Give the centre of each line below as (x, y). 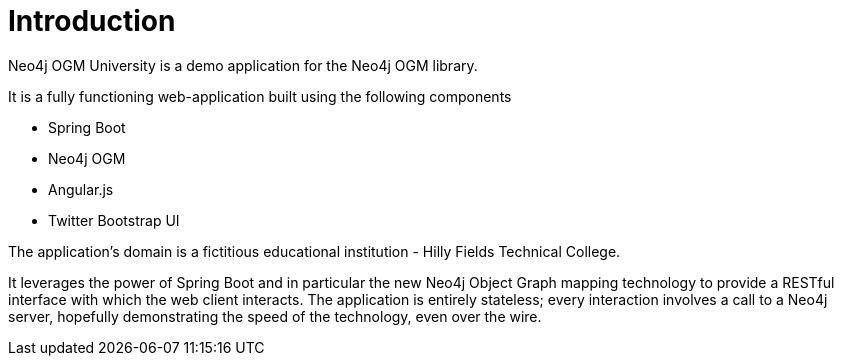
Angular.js (81, 189)
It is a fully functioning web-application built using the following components (260, 96)
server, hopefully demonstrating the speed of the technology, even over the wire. (275, 316)
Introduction (92, 21)
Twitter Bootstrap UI (114, 220)
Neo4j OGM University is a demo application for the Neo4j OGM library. (243, 65)
